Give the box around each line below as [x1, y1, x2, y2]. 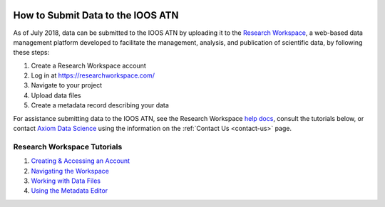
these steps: [13, 48, 50, 57]
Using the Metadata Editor [31, 186, 108, 195]
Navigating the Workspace [31, 166, 110, 175]
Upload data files [31, 91, 81, 100]
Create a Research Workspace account [31, 61, 146, 70]
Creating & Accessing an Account [31, 156, 130, 165]
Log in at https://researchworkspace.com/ [31, 71, 155, 80]
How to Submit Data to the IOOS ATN [13, 9, 179, 21]
